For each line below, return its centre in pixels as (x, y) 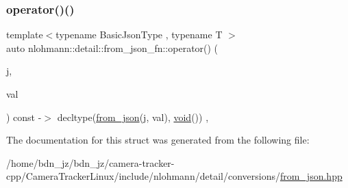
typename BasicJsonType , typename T (139, 35)
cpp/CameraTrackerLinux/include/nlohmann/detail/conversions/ (143, 176)
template (25, 35)
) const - (24, 117)
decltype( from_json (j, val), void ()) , (133, 117)
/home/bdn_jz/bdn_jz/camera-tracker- (90, 162)
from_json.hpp (311, 176)
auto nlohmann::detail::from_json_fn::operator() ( (112, 48)
